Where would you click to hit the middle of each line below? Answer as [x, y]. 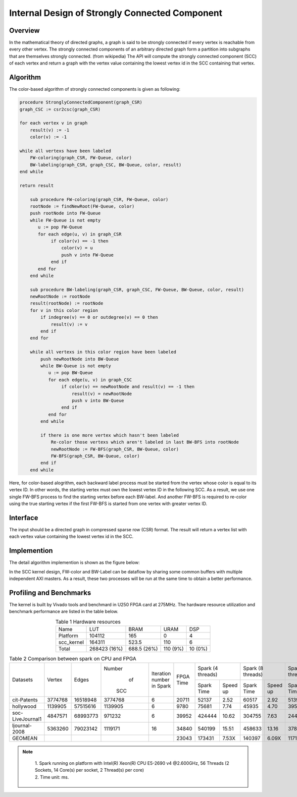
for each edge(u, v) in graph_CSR [80, 234]
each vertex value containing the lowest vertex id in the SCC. [71, 537]
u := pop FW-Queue [60, 227]
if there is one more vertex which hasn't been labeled [110, 435]
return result [37, 185]
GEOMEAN [25, 739]
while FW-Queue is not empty [65, 220]
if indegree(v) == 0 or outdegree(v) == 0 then [99, 317]
